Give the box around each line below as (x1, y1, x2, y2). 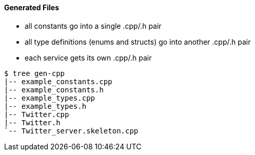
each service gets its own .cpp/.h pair (25, 53, 152, 62)
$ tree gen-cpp (4, 69, 65, 77)
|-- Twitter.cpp (4, 110, 69, 119)
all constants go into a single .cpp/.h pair (25, 21, 162, 30)
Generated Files (4, 3, 59, 12)
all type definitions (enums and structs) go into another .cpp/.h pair (25, 37, 251, 46)
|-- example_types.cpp (4, 93, 95, 102)
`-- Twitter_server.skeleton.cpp (4, 126, 139, 135)
